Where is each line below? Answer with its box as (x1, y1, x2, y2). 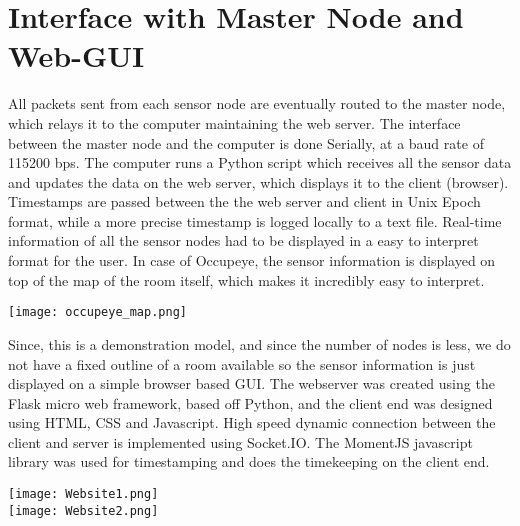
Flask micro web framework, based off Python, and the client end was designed (8, 392, 493, 413)
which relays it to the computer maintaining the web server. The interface (8, 112, 461, 133)
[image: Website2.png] (8, 503, 159, 518)
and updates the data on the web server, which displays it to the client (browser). (8, 171, 509, 192)
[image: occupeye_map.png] (8, 305, 187, 320)
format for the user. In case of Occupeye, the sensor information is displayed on (8, 250, 496, 271)
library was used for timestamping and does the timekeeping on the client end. (8, 451, 490, 472)
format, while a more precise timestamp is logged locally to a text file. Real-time (8, 210, 502, 231)
